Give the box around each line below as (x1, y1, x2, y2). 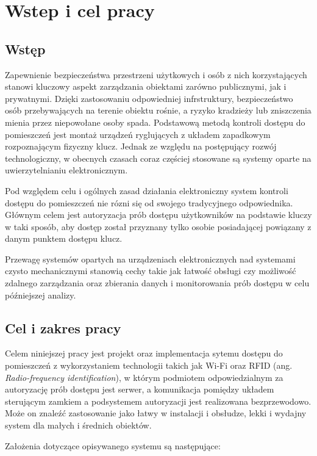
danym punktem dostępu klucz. (5, 232, 123, 245)
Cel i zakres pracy (5, 318, 121, 337)
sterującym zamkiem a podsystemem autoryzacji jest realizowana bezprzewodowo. (5, 394, 312, 407)
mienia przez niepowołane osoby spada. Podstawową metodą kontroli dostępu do (5, 115, 305, 128)
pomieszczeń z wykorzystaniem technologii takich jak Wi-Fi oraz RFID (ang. (5, 359, 293, 372)
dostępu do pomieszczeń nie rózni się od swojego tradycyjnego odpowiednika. (5, 196, 293, 209)
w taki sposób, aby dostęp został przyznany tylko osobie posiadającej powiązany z (5, 220, 312, 233)
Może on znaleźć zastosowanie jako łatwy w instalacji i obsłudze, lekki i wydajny (5, 407, 307, 419)
